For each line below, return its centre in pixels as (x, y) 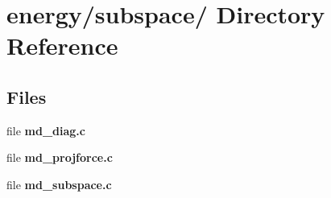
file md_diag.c (46, 130)
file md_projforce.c (60, 157)
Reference (62, 45)
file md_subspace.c (59, 184)
